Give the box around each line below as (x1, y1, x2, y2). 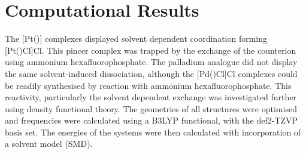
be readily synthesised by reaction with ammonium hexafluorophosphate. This (5, 79, 292, 91)
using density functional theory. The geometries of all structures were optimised (5, 102, 297, 115)
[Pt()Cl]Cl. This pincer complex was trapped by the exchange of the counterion (5, 44, 296, 56)
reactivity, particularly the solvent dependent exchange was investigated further (5, 91, 296, 103)
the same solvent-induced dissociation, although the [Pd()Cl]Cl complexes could (5, 67, 298, 79)
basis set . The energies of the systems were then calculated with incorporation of (5, 125, 301, 138)
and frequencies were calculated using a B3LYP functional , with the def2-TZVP (5, 114, 298, 127)
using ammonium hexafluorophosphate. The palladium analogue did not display (5, 56, 298, 68)
